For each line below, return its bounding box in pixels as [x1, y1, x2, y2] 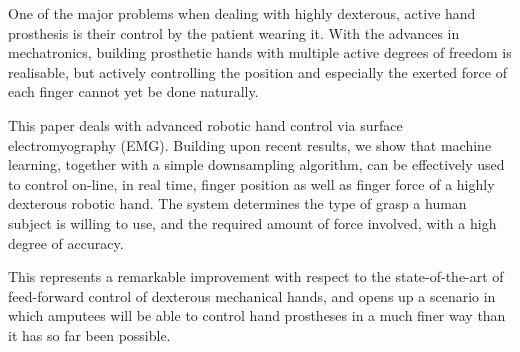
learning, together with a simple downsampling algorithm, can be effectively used [8, 154, 505, 175]
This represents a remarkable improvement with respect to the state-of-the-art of [8, 266, 504, 287]
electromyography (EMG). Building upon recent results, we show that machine [8, 134, 492, 155]
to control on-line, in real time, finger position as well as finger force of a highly [8, 173, 495, 194]
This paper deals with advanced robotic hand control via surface [8, 114, 403, 135]
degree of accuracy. [8, 232, 124, 253]
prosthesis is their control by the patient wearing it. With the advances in [8, 22, 460, 43]
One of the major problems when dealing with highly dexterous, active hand [8, 3, 476, 23]
